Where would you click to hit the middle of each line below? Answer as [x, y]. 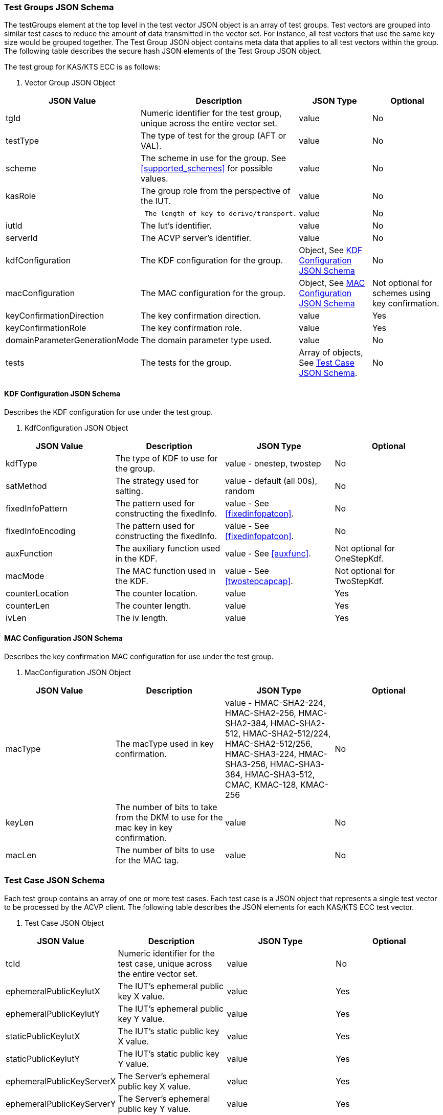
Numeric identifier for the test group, [211, 113]
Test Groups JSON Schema [59, 7]
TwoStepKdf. [359, 581]
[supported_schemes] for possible [207, 169]
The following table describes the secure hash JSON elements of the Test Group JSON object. [163, 51]
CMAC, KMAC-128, [262, 784]
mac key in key [144, 827]
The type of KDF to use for [167, 458]
